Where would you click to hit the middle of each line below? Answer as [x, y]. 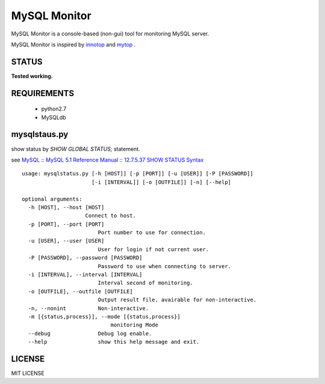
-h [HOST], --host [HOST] [66, 207]
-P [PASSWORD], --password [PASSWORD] [85, 258]
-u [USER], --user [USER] [66, 241]
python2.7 [54, 109]
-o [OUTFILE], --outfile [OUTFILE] [81, 291]
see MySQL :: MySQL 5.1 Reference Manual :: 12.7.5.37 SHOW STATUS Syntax [107, 160]
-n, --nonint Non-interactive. [88, 308]
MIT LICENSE [28, 373]
